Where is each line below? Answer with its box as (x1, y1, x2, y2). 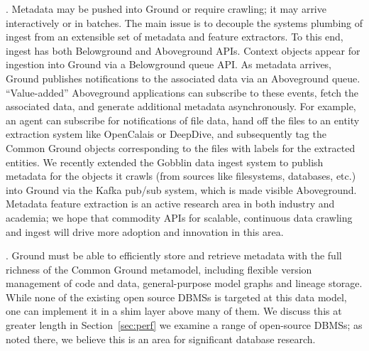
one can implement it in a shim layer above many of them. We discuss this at (6, 303, 342, 318)
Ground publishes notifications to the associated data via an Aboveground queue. (6, 70, 360, 85)
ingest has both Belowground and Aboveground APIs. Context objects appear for (6, 43, 360, 58)
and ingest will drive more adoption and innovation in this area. (6, 224, 284, 239)
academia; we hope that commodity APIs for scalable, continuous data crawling (6, 210, 353, 225)
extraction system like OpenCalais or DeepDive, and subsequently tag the (6, 126, 326, 141)
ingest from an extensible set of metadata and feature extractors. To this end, (6, 29, 343, 44)
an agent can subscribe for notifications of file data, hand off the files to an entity (6, 112, 360, 127)
